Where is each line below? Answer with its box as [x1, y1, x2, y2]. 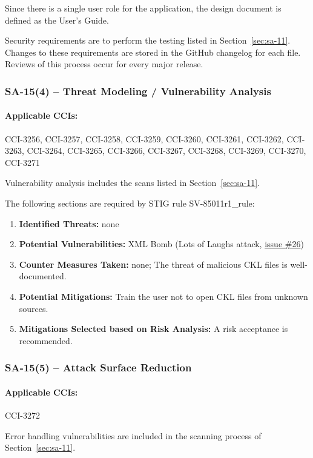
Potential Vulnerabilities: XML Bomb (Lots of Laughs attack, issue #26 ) [19, 237, 304, 250]
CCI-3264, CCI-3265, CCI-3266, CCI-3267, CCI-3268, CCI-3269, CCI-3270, [27, 144, 306, 157]
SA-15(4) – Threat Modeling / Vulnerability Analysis [5, 83, 271, 98]
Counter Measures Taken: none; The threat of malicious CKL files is [19, 257, 288, 270]
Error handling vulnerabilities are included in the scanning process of [5, 429, 262, 442]
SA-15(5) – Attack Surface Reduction [5, 360, 192, 375]
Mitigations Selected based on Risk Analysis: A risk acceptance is [19, 322, 288, 335]
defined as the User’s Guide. [5, 13, 109, 26]
